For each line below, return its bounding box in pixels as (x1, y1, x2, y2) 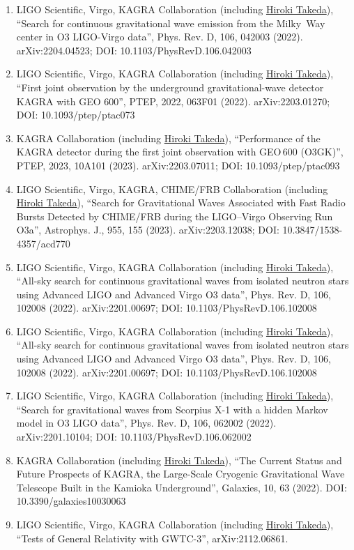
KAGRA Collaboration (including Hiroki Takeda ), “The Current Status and (16, 452, 342, 467)
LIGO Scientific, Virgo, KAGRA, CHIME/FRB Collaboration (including (16, 181, 328, 196)
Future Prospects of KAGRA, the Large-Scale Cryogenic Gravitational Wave (16, 466, 345, 481)
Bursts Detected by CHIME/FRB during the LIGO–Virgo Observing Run (16, 208, 333, 223)
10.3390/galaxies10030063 (16, 494, 126, 508)
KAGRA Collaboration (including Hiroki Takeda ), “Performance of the (16, 130, 321, 145)
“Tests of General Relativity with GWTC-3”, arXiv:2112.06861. (16, 530, 288, 545)
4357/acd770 (16, 236, 70, 250)
